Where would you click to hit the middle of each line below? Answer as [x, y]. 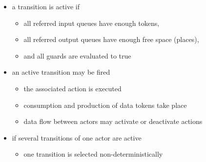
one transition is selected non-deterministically [93, 154]
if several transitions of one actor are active [77, 137]
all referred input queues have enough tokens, [92, 23]
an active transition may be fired [61, 72]
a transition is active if [46, 6]
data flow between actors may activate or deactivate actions [113, 121]
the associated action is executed [72, 88]
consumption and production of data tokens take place [105, 105]
